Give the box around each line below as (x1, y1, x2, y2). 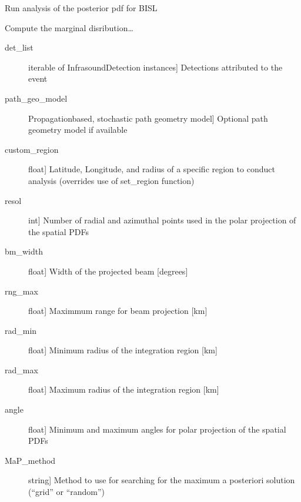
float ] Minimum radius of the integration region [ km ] (28, 344, 218, 356)
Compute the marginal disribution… (5, 21, 133, 34)
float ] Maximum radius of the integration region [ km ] (28, 383, 219, 396)
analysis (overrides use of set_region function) (28, 174, 195, 186)
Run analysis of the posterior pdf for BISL (5, 2, 158, 14)
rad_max (5, 363, 38, 376)
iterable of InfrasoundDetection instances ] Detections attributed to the (28, 61, 283, 73)
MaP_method (5, 454, 56, 466)
